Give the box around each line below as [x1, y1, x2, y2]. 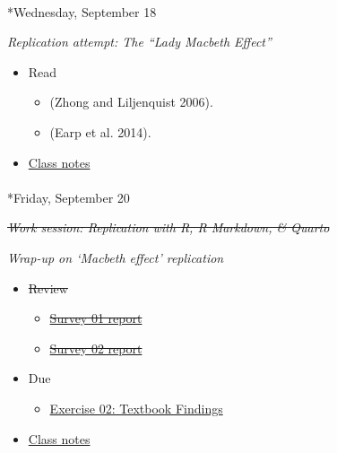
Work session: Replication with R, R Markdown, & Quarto [7, 218, 330, 237]
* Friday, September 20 [7, 187, 130, 206]
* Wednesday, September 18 [7, 2, 157, 21]
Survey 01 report [49, 309, 143, 327]
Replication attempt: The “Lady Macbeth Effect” [7, 32, 272, 51]
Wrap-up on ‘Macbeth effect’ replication [7, 248, 224, 266]
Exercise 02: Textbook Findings [49, 398, 223, 417]
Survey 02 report [49, 338, 143, 357]
